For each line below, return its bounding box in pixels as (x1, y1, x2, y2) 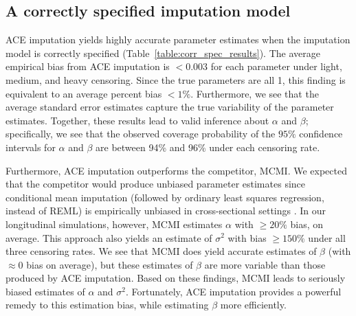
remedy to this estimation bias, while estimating (5, 297, 209, 312)
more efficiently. (220, 297, 287, 312)
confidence (299, 126, 343, 141)
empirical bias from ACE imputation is (5, 59, 170, 74)
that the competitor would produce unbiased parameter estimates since (5, 177, 306, 191)
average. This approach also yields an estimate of (5, 230, 212, 245)
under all (308, 230, 346, 245)
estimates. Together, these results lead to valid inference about (5, 113, 269, 127)
